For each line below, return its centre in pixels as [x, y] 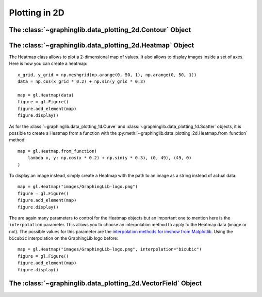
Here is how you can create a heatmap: [48, 63]
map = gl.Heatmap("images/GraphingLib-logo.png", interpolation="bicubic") [110, 249]
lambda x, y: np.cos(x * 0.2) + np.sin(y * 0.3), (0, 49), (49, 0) [109, 158]
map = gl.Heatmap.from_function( [57, 151]
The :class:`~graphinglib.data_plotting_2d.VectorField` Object [105, 283]
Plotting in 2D [37, 13]
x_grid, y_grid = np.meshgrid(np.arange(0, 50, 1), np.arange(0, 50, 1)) [107, 75]
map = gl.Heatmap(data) [46, 95]
